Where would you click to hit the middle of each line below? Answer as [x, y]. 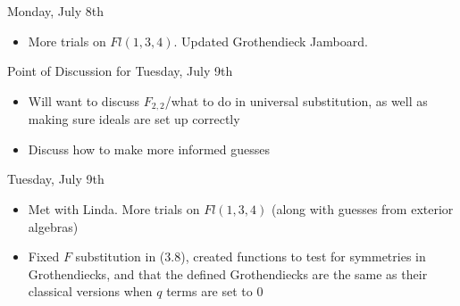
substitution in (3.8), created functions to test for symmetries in [251, 256]
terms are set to [209, 291]
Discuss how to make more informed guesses [149, 149]
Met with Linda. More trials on [114, 209]
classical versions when [90, 291]
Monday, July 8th [55, 11]
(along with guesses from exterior [362, 209]
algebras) [53, 226]
